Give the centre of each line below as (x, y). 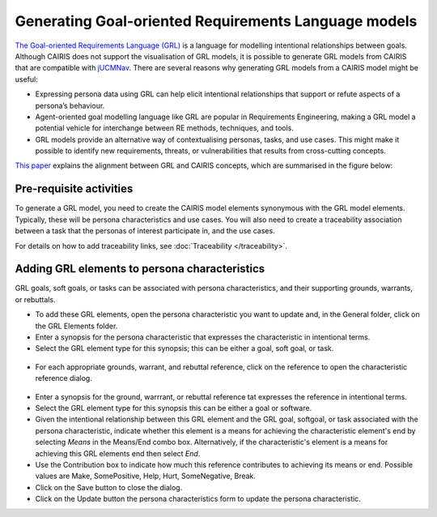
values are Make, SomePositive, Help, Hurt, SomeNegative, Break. (146, 476)
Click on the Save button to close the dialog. (109, 487)
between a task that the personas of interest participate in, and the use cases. (145, 231)
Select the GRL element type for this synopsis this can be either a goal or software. (174, 408)
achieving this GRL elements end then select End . (118, 453)
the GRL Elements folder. (76, 326)
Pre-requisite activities (74, 189)
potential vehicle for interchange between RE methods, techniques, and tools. (165, 128)
